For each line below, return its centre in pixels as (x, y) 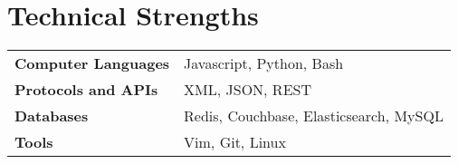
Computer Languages (92, 63)
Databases (52, 116)
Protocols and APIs (86, 90)
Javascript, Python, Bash (264, 63)
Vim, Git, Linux (235, 142)
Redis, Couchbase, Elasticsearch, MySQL (314, 116)
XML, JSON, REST (248, 90)
